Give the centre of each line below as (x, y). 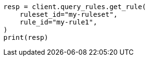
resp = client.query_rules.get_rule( (75, 7)
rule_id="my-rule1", (58, 22)
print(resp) (26, 37)
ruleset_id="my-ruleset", (69, 14)
